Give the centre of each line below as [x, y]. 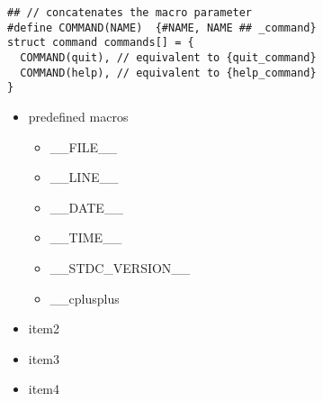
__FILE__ [84, 146]
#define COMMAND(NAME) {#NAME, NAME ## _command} [162, 27]
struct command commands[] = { [101, 43]
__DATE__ [86, 207]
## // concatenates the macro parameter [130, 13]
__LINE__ [84, 177]
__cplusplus [85, 298]
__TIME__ [86, 237]
